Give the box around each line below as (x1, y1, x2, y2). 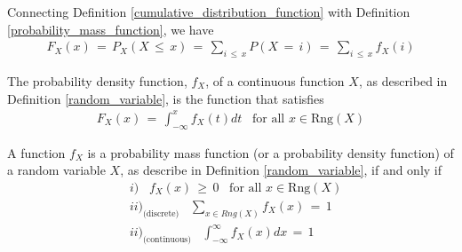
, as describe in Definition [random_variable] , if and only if (120, 161, 442, 179)
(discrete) (143, 209, 179, 218)
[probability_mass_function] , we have (7, 20, 214, 38)
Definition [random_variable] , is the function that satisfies (7, 89, 324, 107)
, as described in (358, 72, 448, 91)
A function (7, 143, 66, 161)
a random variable (7, 161, 106, 179)
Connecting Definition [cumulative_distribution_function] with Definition (7, 3, 410, 20)
